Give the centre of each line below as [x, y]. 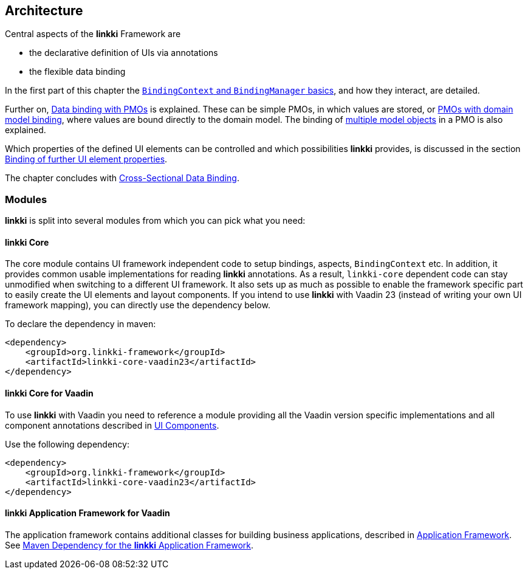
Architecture [44, 11]
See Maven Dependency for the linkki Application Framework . [129, 545]
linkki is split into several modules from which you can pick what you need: [155, 221]
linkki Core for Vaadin [49, 393]
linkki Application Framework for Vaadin [87, 513]
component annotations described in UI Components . [112, 425]
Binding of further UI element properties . [86, 159]
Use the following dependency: [67, 444]
